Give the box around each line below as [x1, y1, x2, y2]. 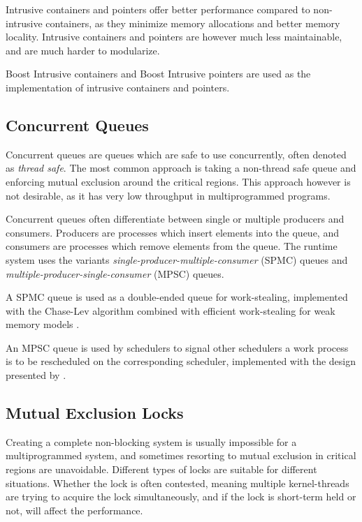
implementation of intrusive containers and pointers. [6, 80, 230, 94]
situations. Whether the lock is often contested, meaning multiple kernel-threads [6, 475, 349, 490]
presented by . [6, 368, 66, 382]
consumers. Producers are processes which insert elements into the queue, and [6, 225, 339, 239]
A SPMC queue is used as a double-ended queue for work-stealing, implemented [6, 290, 348, 304]
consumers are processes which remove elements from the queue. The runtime [6, 239, 338, 253]
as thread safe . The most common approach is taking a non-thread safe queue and [6, 161, 356, 175]
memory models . [6, 317, 80, 331]
